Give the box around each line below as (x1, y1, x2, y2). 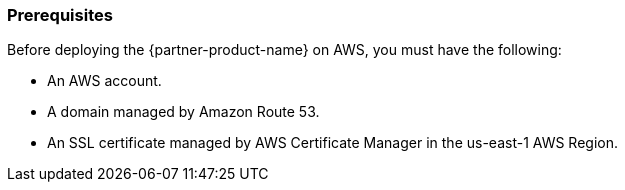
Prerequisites (7, 5, 113, 25)
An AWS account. (47, 72, 162, 90)
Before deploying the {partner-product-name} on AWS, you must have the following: (7, 41, 562, 59)
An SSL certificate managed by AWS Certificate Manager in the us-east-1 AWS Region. (47, 134, 618, 152)
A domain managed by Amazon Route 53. (47, 103, 320, 121)
